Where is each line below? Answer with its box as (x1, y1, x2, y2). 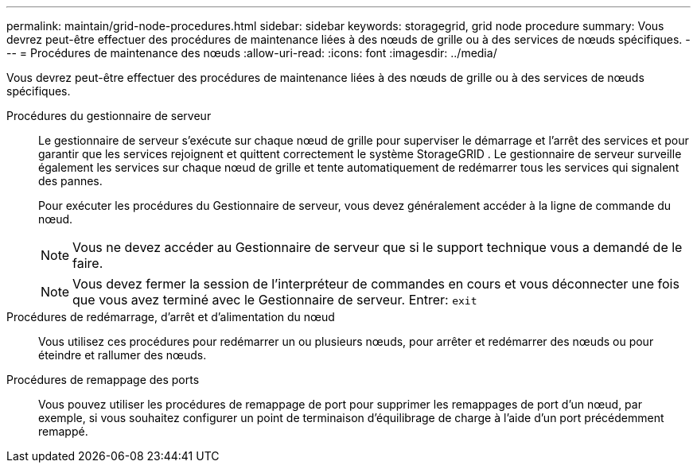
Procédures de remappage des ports (6, 373, 200, 386)
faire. (72, 255, 103, 271)
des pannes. (38, 174, 103, 188)
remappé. (38, 424, 88, 438)
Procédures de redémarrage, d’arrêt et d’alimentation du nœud (6, 310, 335, 324)
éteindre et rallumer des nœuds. (38, 348, 207, 362)
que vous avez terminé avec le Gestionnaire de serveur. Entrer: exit (72, 292, 477, 308)
